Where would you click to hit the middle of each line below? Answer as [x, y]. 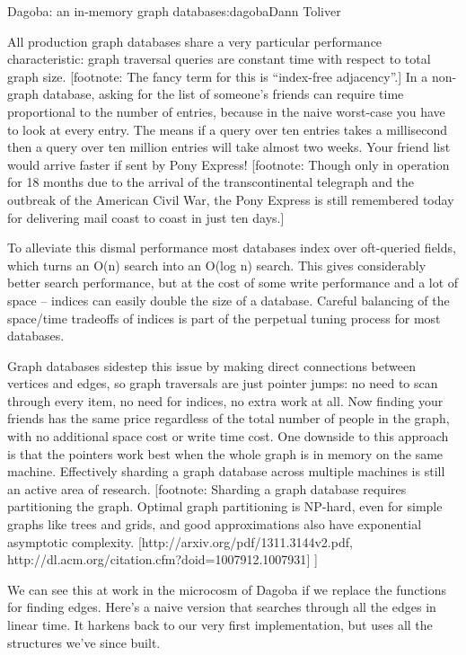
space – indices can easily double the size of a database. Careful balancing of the [229, 300]
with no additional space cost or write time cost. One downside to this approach [228, 436]
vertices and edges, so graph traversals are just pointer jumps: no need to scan [223, 383]
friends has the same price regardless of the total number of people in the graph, [229, 418]
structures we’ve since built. [84, 642]
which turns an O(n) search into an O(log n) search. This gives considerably [217, 265]
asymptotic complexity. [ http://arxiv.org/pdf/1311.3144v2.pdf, [180, 541]
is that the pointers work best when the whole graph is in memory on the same [225, 453]
